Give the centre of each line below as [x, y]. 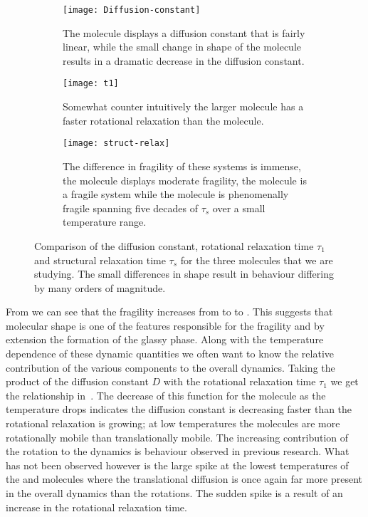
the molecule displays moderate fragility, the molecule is [185, 180]
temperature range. [105, 222]
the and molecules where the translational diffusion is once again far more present [184, 479]
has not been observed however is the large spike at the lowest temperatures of [177, 465]
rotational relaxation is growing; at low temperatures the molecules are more [173, 423]
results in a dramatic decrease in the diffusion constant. [184, 60]
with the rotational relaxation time [240, 381]
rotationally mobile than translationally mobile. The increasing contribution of [177, 437]
